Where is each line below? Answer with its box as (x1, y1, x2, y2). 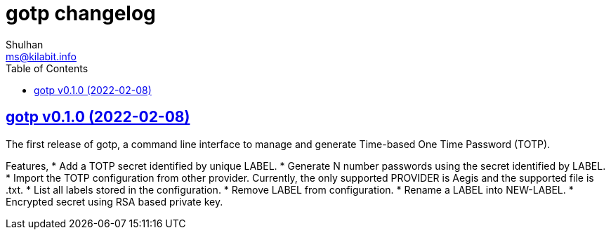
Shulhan (6, 38, 44, 51)
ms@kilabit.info (6, 50, 77, 62)
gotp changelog (6, 1, 156, 25)
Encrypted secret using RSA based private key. (6, 195, 223, 208)
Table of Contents (6, 62, 88, 74)
